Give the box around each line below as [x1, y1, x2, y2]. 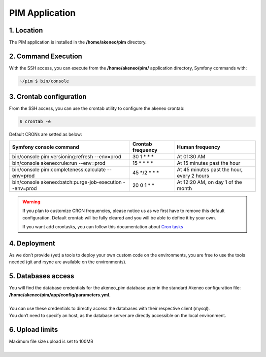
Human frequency [177, 143, 220, 150]
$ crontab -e [19, 119, 51, 124]
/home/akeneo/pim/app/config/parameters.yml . [9, 291, 111, 298]
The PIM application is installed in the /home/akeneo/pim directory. [9, 39, 147, 45]
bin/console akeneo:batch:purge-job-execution [12, 178, 122, 185]
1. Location [9, 26, 43, 35]
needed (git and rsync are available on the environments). [9, 259, 127, 265]
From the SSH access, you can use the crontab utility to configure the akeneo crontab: [9, 106, 185, 111]
